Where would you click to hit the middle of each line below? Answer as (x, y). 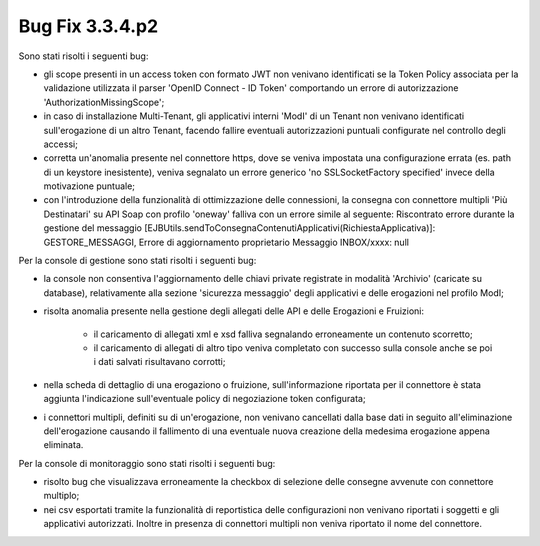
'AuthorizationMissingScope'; (104, 102)
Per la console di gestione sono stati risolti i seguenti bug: (137, 261)
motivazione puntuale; (89, 186)
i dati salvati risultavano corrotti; (159, 362)
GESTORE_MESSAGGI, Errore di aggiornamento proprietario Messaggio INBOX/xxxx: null (226, 242)
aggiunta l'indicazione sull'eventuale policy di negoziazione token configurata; (204, 399)
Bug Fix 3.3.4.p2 (88, 26)
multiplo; (61, 496)
